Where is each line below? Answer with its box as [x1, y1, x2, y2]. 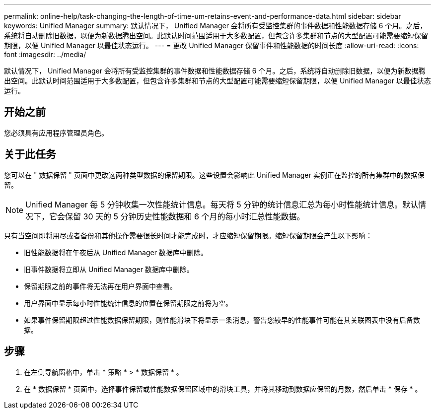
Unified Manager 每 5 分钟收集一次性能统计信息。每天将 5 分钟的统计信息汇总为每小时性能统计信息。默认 [25, 199, 419, 209]
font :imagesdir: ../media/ [4, 50, 86, 59]
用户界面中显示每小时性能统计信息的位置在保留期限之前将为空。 [24, 298, 232, 307]
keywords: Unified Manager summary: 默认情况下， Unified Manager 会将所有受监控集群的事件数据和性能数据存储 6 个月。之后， [4, 21, 427, 30]
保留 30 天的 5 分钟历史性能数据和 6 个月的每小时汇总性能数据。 [65, 211, 305, 221]
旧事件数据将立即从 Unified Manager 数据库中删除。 [24, 265, 194, 274]
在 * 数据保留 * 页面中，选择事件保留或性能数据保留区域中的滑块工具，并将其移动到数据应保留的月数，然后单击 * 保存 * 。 [24, 384, 422, 393]
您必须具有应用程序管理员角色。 [4, 128, 108, 137]
